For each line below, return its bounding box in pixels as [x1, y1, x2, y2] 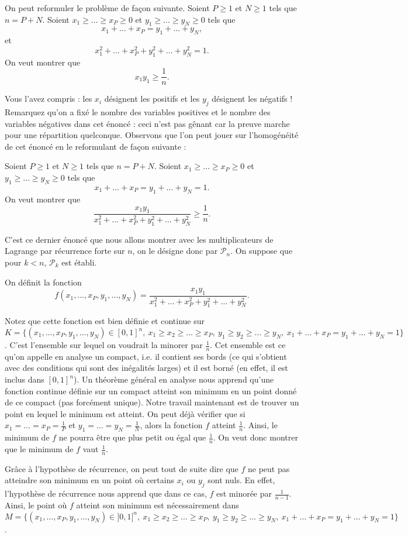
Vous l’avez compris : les [5, 92, 92, 105]
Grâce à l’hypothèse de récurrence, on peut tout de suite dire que [5, 462, 238, 474]
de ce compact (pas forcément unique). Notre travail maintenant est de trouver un [5, 396, 299, 408]
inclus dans [5, 373, 44, 385]
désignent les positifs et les [104, 92, 200, 105]
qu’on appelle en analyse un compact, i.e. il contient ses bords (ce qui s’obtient [5, 350, 287, 362]
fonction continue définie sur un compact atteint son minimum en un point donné [5, 384, 297, 397]
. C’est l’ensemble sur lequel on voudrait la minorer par [5, 339, 203, 351]
